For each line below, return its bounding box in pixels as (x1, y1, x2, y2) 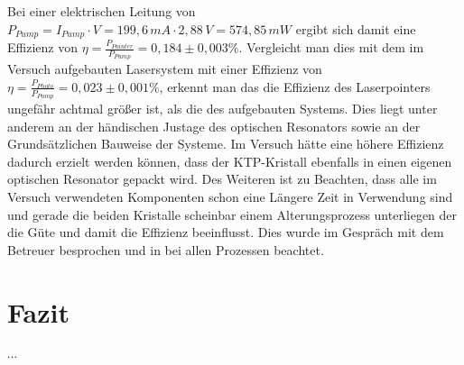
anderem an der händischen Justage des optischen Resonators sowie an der (7, 116, 421, 135)
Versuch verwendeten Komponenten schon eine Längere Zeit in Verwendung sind (7, 187, 453, 206)
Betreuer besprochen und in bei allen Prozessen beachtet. (7, 240, 324, 259)
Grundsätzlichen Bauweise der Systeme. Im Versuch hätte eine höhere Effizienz (7, 134, 444, 153)
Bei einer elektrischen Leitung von (7, 2, 196, 20)
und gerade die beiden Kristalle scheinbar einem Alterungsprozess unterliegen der (7, 205, 458, 224)
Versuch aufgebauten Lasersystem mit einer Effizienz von (7, 59, 322, 78)
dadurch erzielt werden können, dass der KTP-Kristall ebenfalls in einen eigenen (7, 151, 452, 170)
